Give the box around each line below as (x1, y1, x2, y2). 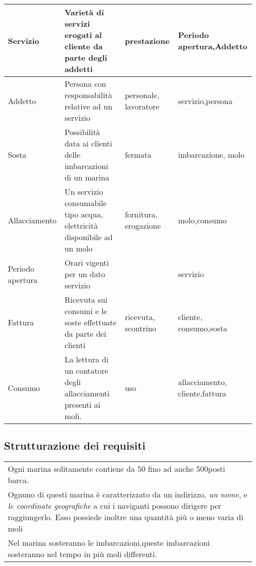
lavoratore (125, 101, 160, 112)
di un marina (64, 172, 109, 183)
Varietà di (64, 6, 104, 18)
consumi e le (64, 305, 107, 317)
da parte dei (64, 328, 106, 339)
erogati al (64, 29, 102, 40)
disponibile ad (64, 231, 113, 243)
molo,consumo (178, 214, 227, 226)
